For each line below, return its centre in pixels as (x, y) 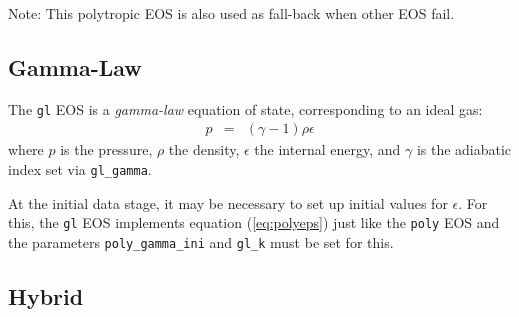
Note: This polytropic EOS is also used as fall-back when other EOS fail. (231, 13)
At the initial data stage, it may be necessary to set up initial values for (228, 202)
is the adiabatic (464, 149)
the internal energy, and (327, 149)
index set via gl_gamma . (80, 169)
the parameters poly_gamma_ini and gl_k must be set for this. (201, 241)
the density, (204, 149)
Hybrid (46, 296)
